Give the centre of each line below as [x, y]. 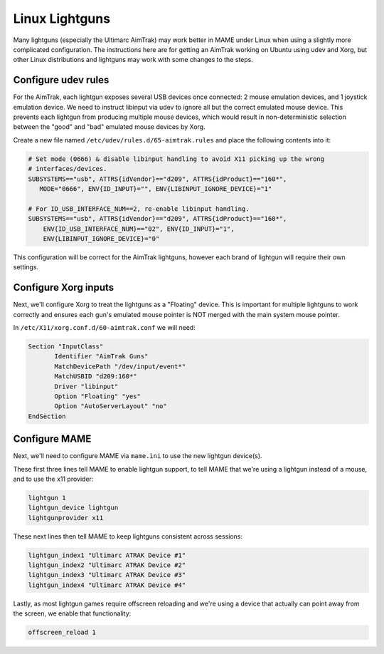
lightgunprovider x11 [66, 518]
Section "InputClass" [66, 346]
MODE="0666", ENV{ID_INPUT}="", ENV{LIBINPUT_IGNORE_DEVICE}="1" [156, 188]
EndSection [47, 416]
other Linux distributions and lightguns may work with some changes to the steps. [133, 60]
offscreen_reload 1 [62, 633]
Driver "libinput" [86, 386]
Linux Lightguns [62, 19]
